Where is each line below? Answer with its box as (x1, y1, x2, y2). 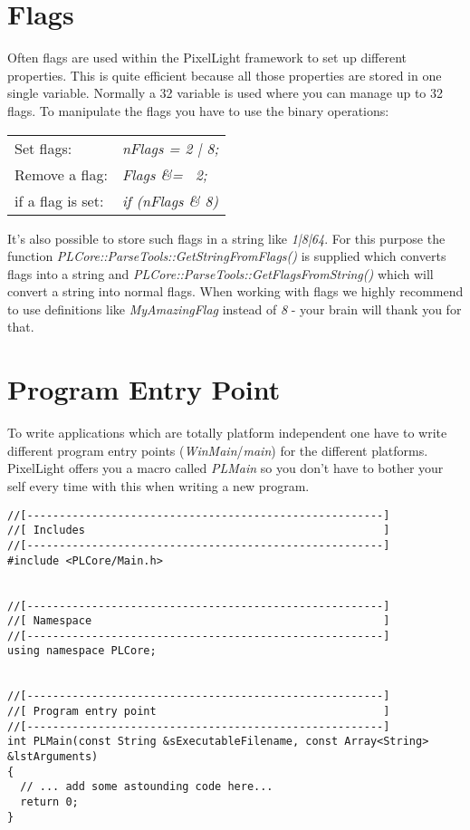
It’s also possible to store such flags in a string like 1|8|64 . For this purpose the (7, 228, 446, 247)
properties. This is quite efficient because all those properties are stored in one (7, 65, 442, 84)
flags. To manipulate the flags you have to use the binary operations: (7, 101, 389, 120)
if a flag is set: (14, 189, 104, 211)
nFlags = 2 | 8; (121, 137, 219, 159)
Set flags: (14, 137, 72, 159)
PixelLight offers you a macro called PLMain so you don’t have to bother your (7, 458, 444, 478)
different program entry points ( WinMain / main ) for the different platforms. (7, 440, 428, 459)
